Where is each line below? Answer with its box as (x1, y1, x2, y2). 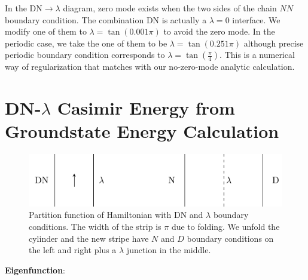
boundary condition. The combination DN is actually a (5, 13, 207, 26)
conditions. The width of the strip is (29, 220, 161, 233)
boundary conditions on (187, 232, 274, 244)
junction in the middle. (126, 244, 211, 256)
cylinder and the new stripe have (29, 232, 149, 244)
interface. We (232, 13, 280, 26)
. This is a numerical (219, 48, 295, 61)
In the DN (5, 2, 42, 14)
